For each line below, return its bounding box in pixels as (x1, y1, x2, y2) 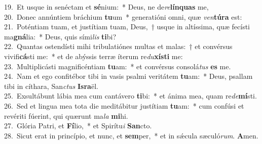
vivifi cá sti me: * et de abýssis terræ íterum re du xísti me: (4, 51, 183, 61)
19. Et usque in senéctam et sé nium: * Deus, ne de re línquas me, (4, 2, 209, 12)
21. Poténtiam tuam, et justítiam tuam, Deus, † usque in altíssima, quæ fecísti (4, 21, 250, 32)
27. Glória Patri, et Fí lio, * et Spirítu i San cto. (4, 120, 152, 131)
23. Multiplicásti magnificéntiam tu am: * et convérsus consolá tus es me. (4, 61, 231, 71)
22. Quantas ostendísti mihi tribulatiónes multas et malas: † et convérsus (4, 41, 233, 52)
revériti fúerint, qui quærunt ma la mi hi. (4, 110, 128, 121)
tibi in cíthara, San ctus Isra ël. (4, 80, 98, 91)
